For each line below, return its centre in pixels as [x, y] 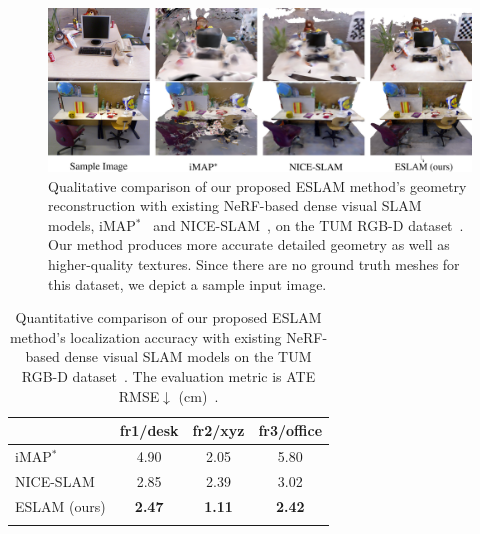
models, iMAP [92, 224]
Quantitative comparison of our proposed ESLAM [168, 317]
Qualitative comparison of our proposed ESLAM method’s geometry [257, 185]
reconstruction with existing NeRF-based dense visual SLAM [235, 205]
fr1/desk [149, 430]
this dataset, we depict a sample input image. [187, 283]
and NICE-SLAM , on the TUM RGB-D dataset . [308, 224]
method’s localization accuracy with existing [145, 336]
